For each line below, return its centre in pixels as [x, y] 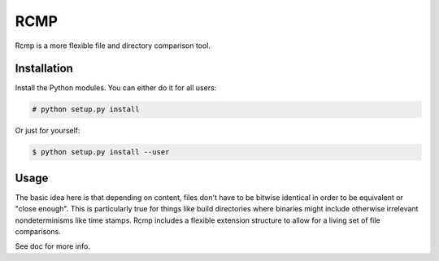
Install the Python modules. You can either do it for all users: [116, 88]
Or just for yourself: [48, 131]
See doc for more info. [53, 246]
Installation [44, 69]
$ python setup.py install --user [101, 152]
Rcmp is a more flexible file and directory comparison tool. [113, 46]
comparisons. [38, 232]
